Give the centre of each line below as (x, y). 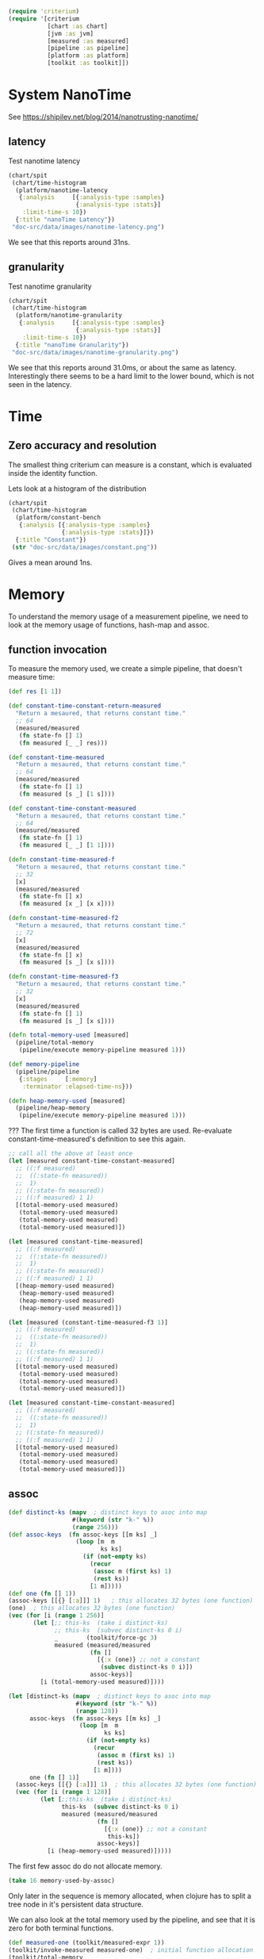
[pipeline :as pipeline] (88, 48)
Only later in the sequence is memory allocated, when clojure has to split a (130, 1896)
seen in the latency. (40, 384)
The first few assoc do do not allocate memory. (85, 1866)
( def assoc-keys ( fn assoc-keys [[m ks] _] (83, 1535)
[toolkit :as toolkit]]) (88, 63)
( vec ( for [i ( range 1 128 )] (63, 1792)
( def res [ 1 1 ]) (35, 692)
